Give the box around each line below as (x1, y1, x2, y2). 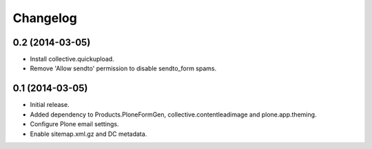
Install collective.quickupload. (30, 55, 114, 63)
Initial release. (30, 101, 70, 109)
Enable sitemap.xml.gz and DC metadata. (30, 130, 147, 138)
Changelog (12, 10, 77, 26)
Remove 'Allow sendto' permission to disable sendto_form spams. (30, 64, 217, 72)
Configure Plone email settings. (30, 120, 119, 128)
